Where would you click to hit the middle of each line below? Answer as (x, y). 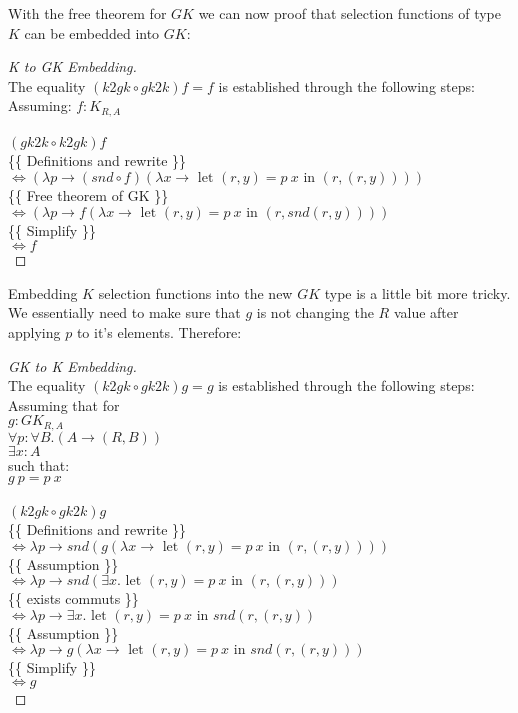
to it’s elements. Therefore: (159, 331)
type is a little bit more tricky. (417, 292)
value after (426, 312)
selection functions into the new (195, 292)
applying (34, 331)
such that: (39, 464)
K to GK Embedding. (72, 66)
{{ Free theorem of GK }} (88, 195)
